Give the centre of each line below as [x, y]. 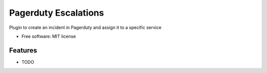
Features [23, 50]
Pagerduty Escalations [57, 13]
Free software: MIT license [49, 36]
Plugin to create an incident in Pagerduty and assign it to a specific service [85, 27]
